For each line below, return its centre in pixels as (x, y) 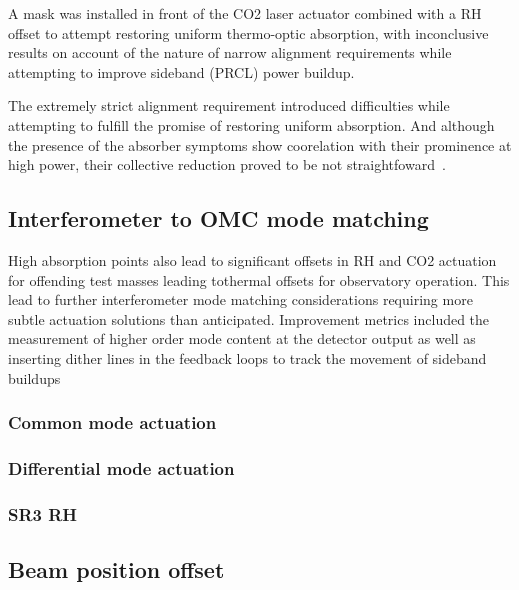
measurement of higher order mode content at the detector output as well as (242, 338)
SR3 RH (43, 513)
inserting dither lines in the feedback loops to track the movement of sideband (247, 357)
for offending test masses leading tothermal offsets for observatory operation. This (259, 279)
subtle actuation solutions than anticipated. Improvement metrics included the (249, 318)
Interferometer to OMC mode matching (218, 218)
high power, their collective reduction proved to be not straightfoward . (227, 164)
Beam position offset (116, 569)
